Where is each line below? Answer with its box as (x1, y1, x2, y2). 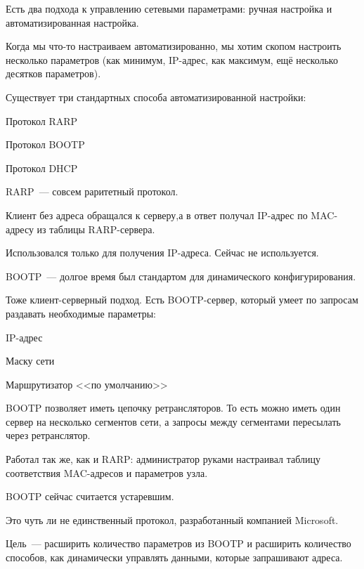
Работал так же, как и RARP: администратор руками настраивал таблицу (6, 452, 320, 466)
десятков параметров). (6, 66, 101, 81)
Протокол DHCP (6, 160, 78, 175)
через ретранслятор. (6, 428, 91, 443)
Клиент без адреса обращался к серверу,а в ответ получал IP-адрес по (6, 207, 308, 222)
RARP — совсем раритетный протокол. (6, 184, 178, 199)
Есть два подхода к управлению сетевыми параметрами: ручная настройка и (6, 1, 332, 15)
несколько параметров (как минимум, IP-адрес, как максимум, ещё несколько (6, 52, 338, 67)
